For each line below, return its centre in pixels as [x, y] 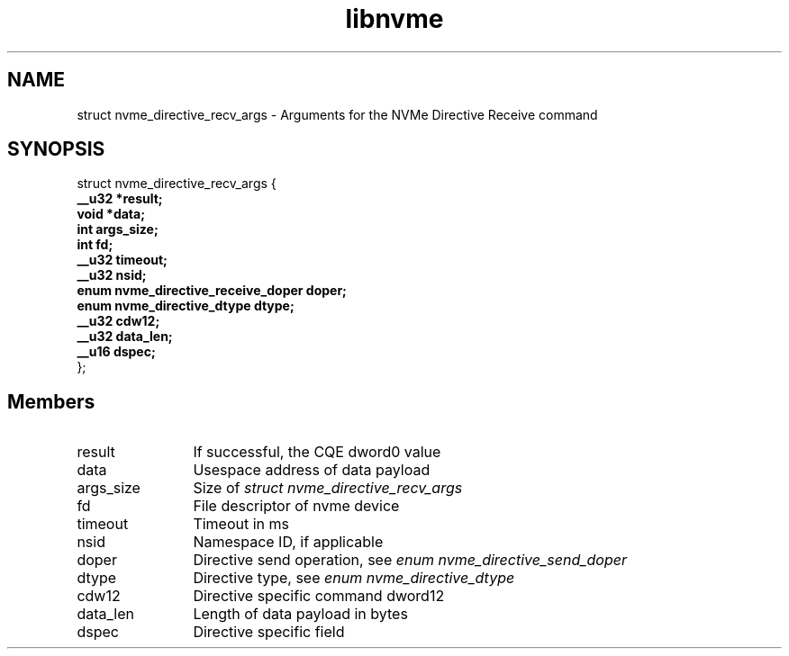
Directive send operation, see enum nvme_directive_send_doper [410, 560]
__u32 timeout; [122, 260]
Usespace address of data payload [312, 470]
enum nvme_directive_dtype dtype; [186, 306]
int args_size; [118, 229]
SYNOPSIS [56, 149]
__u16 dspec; [116, 352]
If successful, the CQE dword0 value [317, 452]
